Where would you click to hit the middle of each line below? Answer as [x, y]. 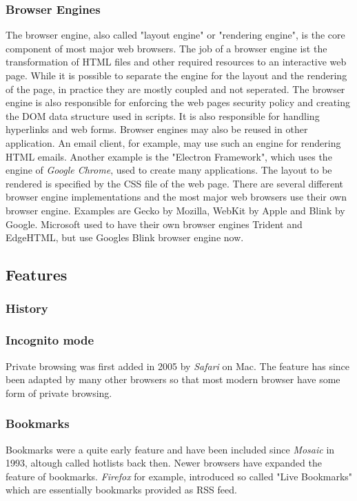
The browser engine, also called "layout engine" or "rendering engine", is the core [175, 35]
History [27, 308]
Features [37, 275]
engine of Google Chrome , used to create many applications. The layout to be [169, 170]
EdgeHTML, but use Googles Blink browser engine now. [125, 237]
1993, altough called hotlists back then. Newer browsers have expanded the [164, 463]
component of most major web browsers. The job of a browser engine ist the [166, 48]
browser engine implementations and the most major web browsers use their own [176, 197]
